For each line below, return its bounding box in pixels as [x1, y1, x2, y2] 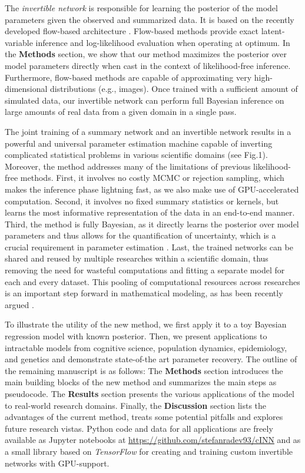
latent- [261, 25, 285, 37]
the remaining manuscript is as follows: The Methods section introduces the [5, 364, 283, 376]
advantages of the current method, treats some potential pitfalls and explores [5, 411, 283, 423]
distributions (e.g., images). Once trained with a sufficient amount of [50, 82, 298, 95]
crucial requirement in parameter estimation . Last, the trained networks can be [5, 240, 293, 253]
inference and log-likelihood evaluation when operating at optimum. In [35, 36, 290, 48]
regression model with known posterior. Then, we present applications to [5, 330, 267, 342]
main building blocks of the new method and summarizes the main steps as [5, 376, 277, 388]
